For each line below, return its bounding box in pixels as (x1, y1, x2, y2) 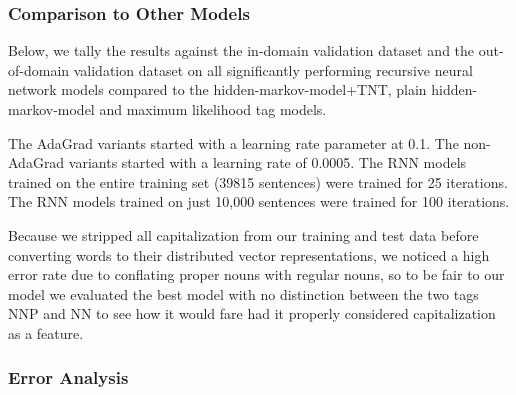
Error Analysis (8, 365, 129, 390)
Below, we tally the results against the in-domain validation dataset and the (8, 40, 475, 61)
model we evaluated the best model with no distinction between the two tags (8, 283, 479, 304)
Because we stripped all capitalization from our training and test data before (8, 224, 479, 245)
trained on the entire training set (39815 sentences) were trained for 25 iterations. (8, 171, 508, 192)
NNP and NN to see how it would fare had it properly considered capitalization (8, 303, 496, 324)
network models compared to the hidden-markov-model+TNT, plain (8, 79, 427, 100)
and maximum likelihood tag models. (99, 99, 327, 119)
